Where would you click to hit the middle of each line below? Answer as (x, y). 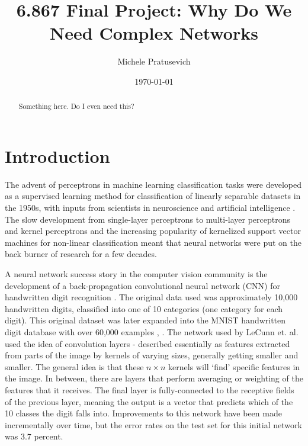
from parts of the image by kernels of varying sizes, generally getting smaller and (152, 355)
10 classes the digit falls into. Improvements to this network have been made (143, 413)
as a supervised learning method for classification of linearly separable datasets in (153, 196)
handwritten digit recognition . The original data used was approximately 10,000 (151, 297)
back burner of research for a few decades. (81, 254)
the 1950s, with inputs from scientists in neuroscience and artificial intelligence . (150, 208)
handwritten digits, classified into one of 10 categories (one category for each (144, 308)
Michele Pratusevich (154, 61)
